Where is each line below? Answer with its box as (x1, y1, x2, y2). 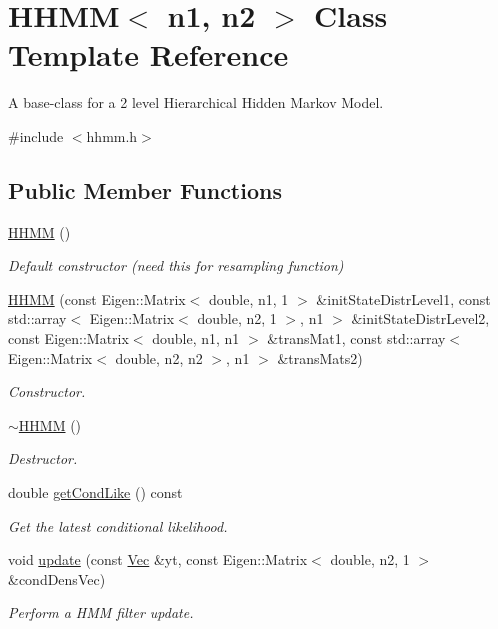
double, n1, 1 (209, 288, 289, 309)
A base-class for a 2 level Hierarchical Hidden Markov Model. (8, 92, 384, 113)
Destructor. (8, 448, 78, 469)
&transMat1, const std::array (267, 328, 446, 349)
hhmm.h (86, 125, 138, 146)
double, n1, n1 (152, 328, 240, 349)
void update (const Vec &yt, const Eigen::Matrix (8, 549, 308, 570)
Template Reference (8, 34, 289, 75)
